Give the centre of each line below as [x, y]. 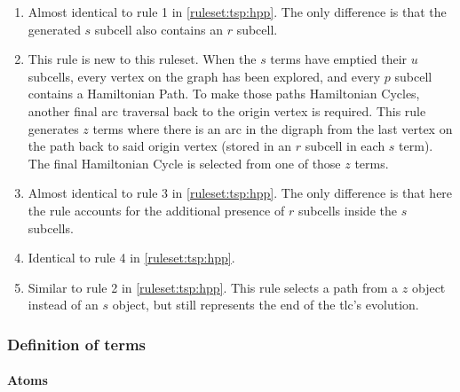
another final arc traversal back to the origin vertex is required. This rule [227, 110]
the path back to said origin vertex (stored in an [160, 146]
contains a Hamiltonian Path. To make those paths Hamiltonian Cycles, [224, 94]
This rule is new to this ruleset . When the [142, 59]
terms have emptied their [339, 59]
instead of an [63, 305]
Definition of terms [77, 344]
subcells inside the [347, 210]
